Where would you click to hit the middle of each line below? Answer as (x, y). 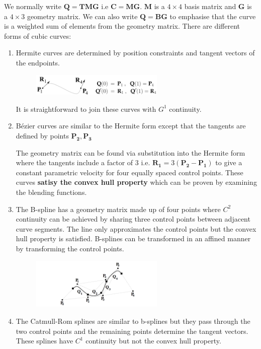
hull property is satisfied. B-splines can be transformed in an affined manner (133, 238)
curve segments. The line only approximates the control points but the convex (136, 228)
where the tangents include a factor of (74, 162)
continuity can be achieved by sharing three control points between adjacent (133, 219)
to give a (229, 162)
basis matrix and (210, 6)
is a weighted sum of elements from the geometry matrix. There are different (122, 26)
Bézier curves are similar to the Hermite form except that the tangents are (131, 126)
